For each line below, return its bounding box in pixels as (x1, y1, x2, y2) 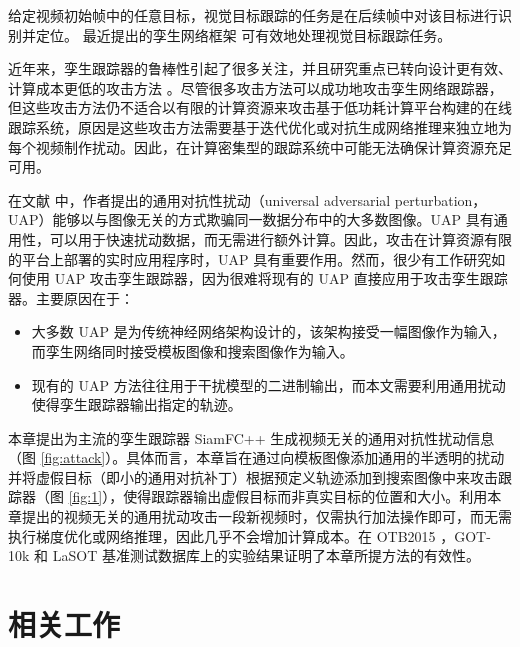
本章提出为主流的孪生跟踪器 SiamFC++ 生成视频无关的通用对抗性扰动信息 (8, 427, 495, 448)
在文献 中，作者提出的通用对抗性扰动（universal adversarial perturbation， (8, 189, 487, 210)
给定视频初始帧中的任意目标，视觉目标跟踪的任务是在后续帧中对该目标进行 (8, 5, 498, 25)
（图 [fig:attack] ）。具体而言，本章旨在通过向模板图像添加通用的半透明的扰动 (8, 447, 505, 468)
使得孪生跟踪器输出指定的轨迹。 (31, 394, 242, 415)
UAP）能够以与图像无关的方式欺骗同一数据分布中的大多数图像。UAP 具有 (8, 209, 494, 230)
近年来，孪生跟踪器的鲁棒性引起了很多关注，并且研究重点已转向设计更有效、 (8, 58, 512, 79)
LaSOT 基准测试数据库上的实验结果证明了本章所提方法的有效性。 (52, 545, 480, 566)
